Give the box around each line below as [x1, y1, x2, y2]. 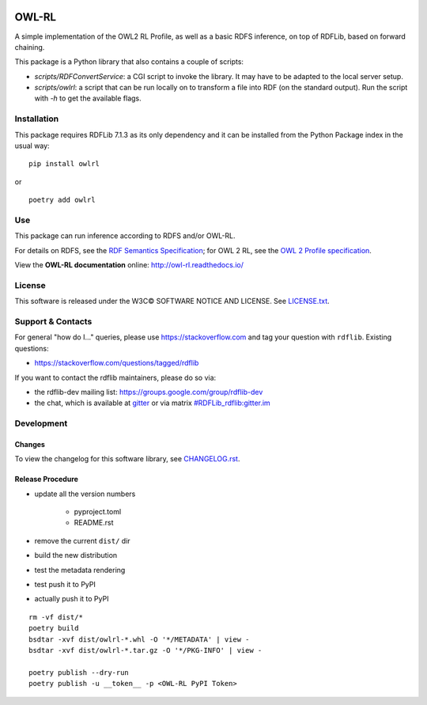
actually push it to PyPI [34, 594, 109, 604]
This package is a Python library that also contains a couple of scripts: [14, 57, 244, 66]
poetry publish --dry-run [28, 668, 130, 677]
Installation [14, 113, 59, 124]
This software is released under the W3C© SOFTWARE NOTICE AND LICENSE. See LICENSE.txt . [14, 297, 330, 306]
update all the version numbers [34, 489, 136, 498]
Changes [14, 439, 45, 449]
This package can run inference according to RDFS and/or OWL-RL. [14, 231, 236, 241]
